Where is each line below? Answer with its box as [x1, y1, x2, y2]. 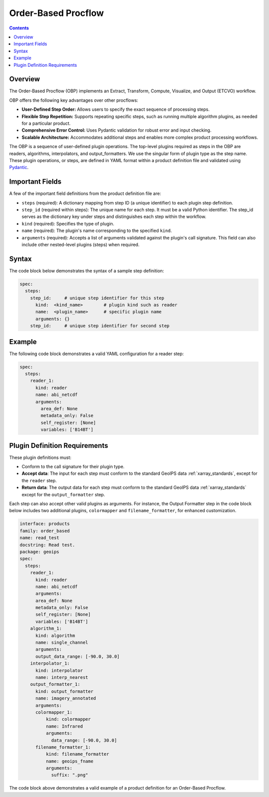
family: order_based [19, 528, 70, 534]
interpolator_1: [30, 661, 70, 666]
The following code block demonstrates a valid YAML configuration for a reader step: [9, 351, 184, 357]
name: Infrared [45, 723, 83, 729]
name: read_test [19, 535, 60, 541]
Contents [9, 25, 29, 31]
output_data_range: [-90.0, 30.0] [35, 653, 120, 659]
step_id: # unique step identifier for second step [30, 323, 170, 329]
